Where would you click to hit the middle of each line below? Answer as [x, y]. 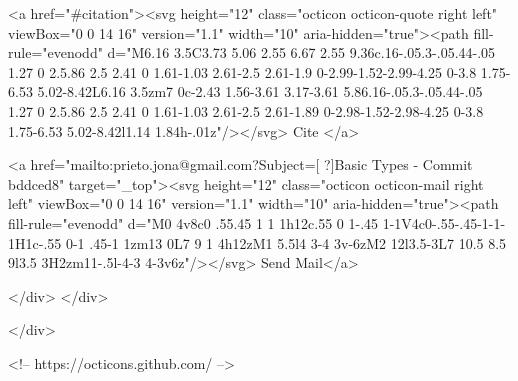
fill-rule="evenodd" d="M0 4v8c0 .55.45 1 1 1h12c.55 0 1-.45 [193, 222]
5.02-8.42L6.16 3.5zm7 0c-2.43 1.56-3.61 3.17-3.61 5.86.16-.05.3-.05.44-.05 [260, 91]
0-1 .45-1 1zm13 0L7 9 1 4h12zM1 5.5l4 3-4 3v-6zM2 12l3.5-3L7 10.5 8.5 [286, 242]
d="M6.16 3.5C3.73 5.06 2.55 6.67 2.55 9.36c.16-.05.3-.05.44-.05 [301, 52]
